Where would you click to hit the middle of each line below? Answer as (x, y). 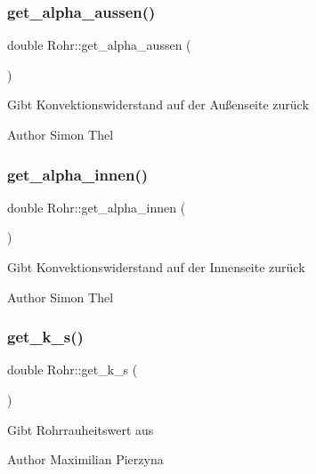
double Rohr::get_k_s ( (73, 370)
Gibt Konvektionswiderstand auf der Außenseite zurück (158, 104)
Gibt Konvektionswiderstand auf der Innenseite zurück (156, 267)
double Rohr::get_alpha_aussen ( (99, 45)
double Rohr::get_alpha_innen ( (97, 207)
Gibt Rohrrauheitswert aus (81, 429)
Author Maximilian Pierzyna (85, 459)
